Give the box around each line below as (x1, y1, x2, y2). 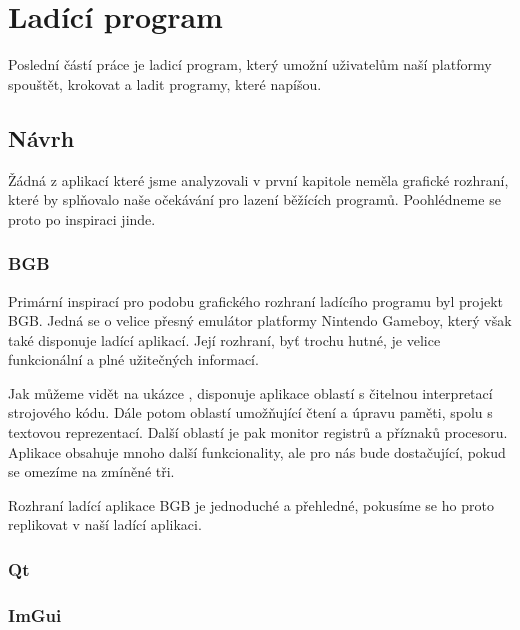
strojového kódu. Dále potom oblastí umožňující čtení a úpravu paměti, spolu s (8, 402, 493, 423)
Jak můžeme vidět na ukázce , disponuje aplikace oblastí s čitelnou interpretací (8, 382, 493, 403)
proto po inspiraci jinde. (8, 208, 156, 229)
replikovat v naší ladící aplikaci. (8, 514, 202, 535)
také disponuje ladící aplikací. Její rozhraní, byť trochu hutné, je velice (8, 329, 441, 350)
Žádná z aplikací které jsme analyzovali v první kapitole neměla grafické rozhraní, (8, 169, 509, 190)
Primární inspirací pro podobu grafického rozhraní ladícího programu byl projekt (8, 290, 504, 311)
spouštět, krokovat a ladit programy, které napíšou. (8, 73, 322, 94)
